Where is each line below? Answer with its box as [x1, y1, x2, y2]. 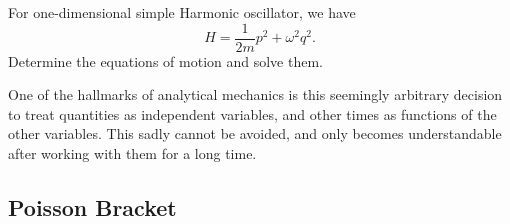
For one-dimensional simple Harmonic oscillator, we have [8, 2, 356, 22]
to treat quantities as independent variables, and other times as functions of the [8, 103, 497, 124]
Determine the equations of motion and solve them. [8, 50, 323, 71]
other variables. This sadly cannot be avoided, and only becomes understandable [8, 123, 502, 144]
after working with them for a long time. [8, 143, 257, 164]
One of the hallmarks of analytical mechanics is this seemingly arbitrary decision [8, 84, 503, 105]
